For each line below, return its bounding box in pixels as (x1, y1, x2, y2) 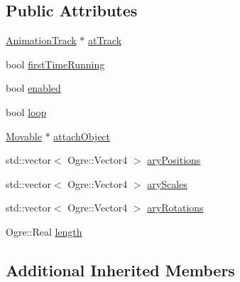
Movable (6, 128, 42, 143)
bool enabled (6, 80, 61, 95)
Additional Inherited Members (6, 258, 235, 281)
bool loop (6, 104, 47, 119)
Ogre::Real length (6, 224, 82, 239)
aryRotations (147, 200, 204, 215)
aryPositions (147, 152, 201, 167)
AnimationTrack (6, 33, 77, 48)
